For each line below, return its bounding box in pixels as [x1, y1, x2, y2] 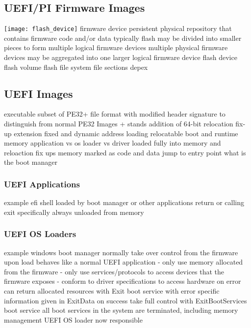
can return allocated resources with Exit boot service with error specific [4, 286, 220, 296]
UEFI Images [4, 86, 73, 101]
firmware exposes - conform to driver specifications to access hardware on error [4, 276, 241, 286]
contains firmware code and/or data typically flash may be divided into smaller [4, 32, 242, 43]
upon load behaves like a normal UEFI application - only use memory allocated [4, 257, 243, 267]
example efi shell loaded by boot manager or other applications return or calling [4, 197, 245, 208]
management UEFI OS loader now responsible [4, 314, 143, 325]
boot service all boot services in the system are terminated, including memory [4, 305, 238, 315]
